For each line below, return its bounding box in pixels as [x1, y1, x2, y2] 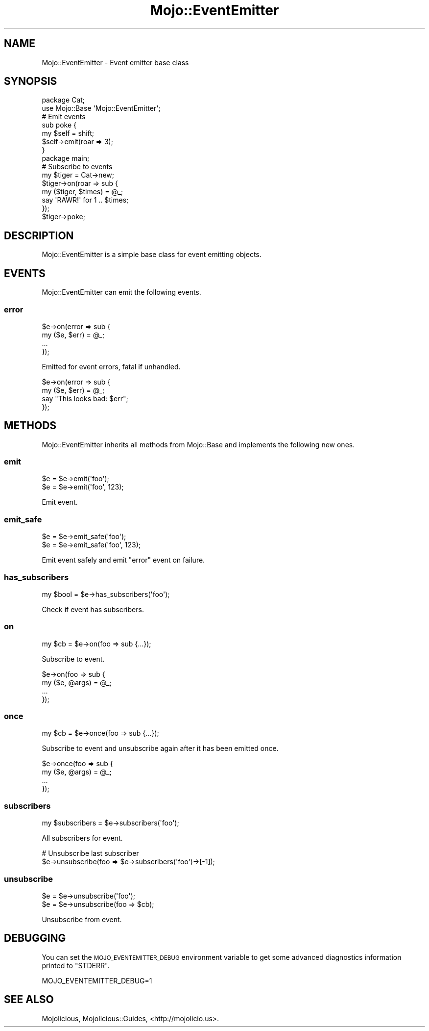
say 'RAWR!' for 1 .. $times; [42, 196, 129, 205]
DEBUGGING [4, 932, 66, 945]
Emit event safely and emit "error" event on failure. [42, 556, 205, 565]
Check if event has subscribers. [42, 605, 144, 614]
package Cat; [42, 96, 85, 104]
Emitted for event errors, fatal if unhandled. [42, 362, 181, 371]
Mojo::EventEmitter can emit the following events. [42, 288, 201, 297]
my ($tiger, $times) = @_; [42, 187, 123, 196]
